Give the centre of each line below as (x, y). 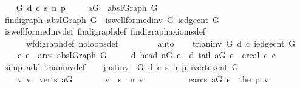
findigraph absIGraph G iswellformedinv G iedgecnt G (112, 19)
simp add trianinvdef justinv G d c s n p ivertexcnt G (121, 66)
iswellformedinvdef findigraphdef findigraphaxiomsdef (105, 31)
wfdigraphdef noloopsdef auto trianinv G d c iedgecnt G (161, 43)
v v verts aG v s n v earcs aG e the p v (143, 78)
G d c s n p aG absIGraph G (87, 7)
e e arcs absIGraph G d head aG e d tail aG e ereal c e (146, 55)
